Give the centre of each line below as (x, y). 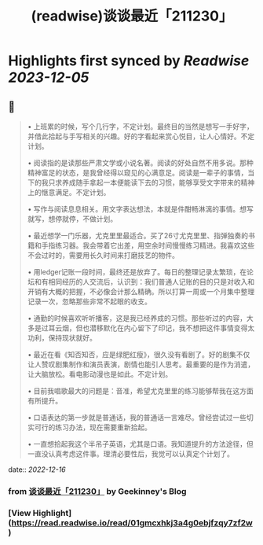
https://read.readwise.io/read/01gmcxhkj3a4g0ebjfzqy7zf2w (132, 522)
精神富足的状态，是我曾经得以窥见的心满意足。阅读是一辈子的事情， (137, 173)
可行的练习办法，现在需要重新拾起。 (93, 427)
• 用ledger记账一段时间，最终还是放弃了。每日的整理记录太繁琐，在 (137, 272)
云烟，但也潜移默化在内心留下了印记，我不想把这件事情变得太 (155, 328)
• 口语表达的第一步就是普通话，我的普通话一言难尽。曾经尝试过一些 (137, 417)
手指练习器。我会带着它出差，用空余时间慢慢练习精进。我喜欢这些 (148, 245)
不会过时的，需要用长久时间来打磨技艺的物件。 (103, 255)
